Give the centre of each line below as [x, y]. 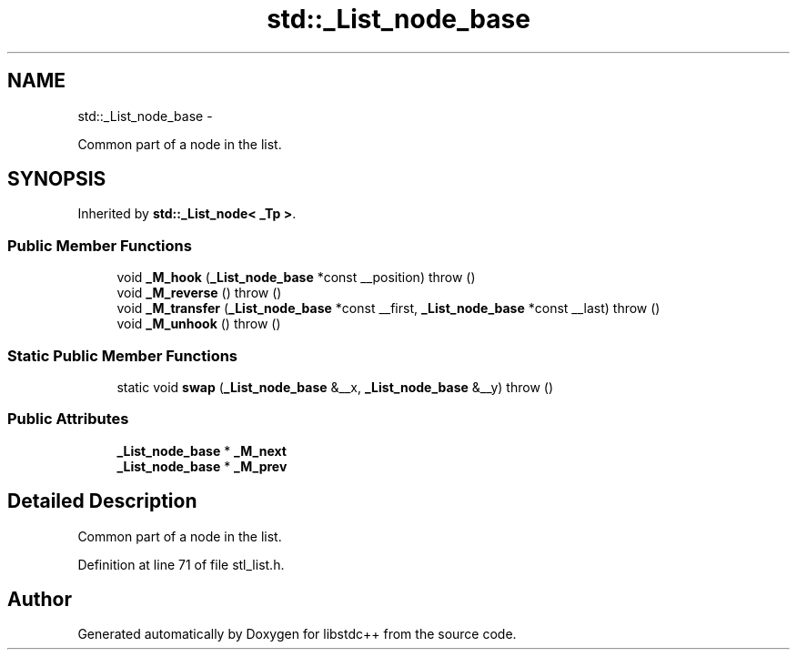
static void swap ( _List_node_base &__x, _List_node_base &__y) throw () [335, 387]
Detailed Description [102, 501]
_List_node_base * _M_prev [202, 466]
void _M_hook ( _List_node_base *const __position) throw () [296, 278]
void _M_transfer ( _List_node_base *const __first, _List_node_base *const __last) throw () [388, 308]
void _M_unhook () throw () [199, 324]
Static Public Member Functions [123, 355]
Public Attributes [68, 419]
